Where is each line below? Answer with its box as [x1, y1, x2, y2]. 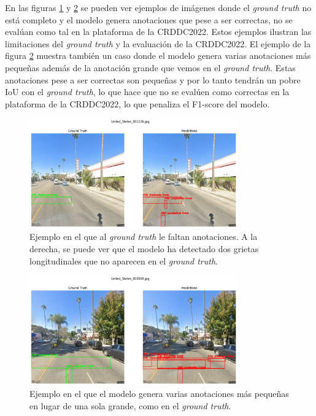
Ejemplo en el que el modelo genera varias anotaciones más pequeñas [29, 387, 289, 400]
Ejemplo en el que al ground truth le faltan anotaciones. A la [29, 230, 258, 243]
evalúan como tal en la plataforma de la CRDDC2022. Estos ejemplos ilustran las [5, 25, 312, 38]
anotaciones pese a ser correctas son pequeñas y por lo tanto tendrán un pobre [5, 73, 301, 86]
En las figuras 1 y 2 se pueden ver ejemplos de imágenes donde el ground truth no [5, 1, 312, 13]
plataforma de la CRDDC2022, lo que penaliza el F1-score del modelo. [5, 97, 270, 110]
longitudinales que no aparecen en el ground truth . [29, 254, 218, 267]
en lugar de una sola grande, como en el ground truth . [29, 399, 231, 412]
